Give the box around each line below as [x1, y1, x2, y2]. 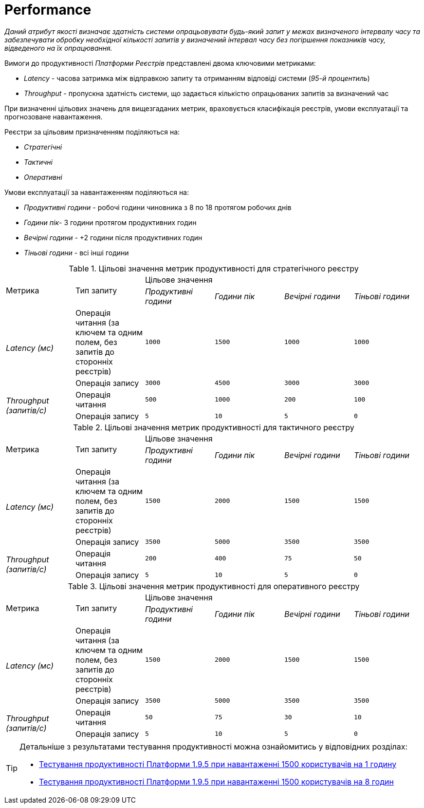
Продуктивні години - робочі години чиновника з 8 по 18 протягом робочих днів [24, 203, 292, 212]
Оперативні [24, 173, 62, 181]
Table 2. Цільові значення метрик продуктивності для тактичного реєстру [73, 422, 354, 432]
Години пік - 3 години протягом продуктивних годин [24, 218, 197, 227]
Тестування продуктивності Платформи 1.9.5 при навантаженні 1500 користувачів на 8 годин [39, 776, 394, 787]
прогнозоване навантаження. [4, 112, 103, 121]
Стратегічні [24, 142, 62, 151]
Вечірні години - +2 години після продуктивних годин [24, 233, 203, 242]
